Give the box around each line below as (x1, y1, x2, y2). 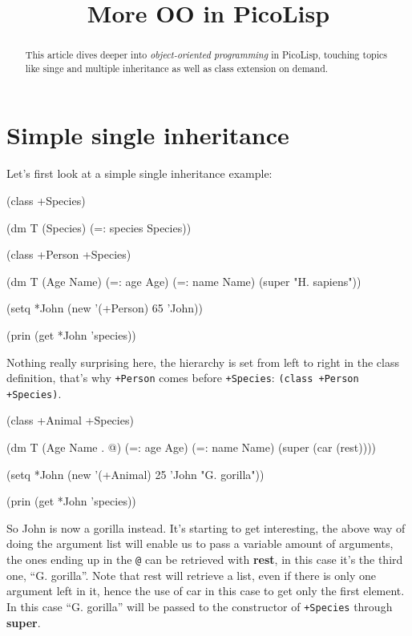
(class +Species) (6, 192, 86, 209)
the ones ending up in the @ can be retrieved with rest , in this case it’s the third (6, 551, 403, 568)
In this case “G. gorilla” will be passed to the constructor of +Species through (6, 598, 393, 614)
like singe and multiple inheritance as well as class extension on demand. (25, 61, 329, 74)
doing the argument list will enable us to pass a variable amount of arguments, (6, 535, 394, 552)
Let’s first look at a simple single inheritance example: (6, 165, 273, 182)
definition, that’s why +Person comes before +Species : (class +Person (6, 369, 359, 386)
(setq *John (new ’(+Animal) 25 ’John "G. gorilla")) (6, 465, 265, 482)
